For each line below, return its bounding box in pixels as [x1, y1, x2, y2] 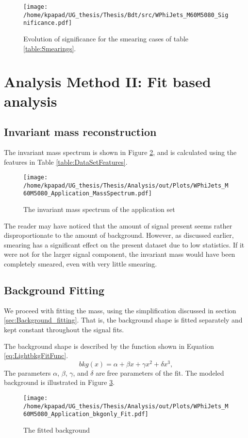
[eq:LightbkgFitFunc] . [4, 350, 68, 361]
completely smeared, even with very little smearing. [4, 259, 157, 269]
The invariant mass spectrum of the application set [23, 204, 175, 214]
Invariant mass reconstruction [4, 124, 157, 139]
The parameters [4, 367, 51, 378]
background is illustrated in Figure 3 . [4, 377, 115, 387]
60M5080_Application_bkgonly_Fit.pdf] [23, 411, 149, 418]
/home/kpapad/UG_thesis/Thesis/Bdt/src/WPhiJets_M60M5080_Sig [23, 11, 229, 19]
